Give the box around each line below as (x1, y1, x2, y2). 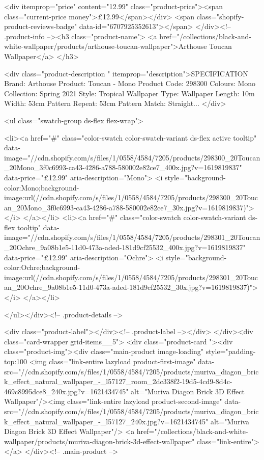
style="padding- (206, 346, 256, 357)
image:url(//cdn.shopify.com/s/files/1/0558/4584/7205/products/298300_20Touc (4, 192, 258, 203)
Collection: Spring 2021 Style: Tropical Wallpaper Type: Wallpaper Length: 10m (4, 88, 255, 98)
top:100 (4, 356, 27, 366)
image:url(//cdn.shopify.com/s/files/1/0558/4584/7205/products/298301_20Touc (4, 272, 258, 282)
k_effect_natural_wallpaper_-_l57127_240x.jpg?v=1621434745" (4, 416, 209, 426)
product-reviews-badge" (4, 21, 77, 32)
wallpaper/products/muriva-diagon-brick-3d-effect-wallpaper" (4, 436, 195, 446)
